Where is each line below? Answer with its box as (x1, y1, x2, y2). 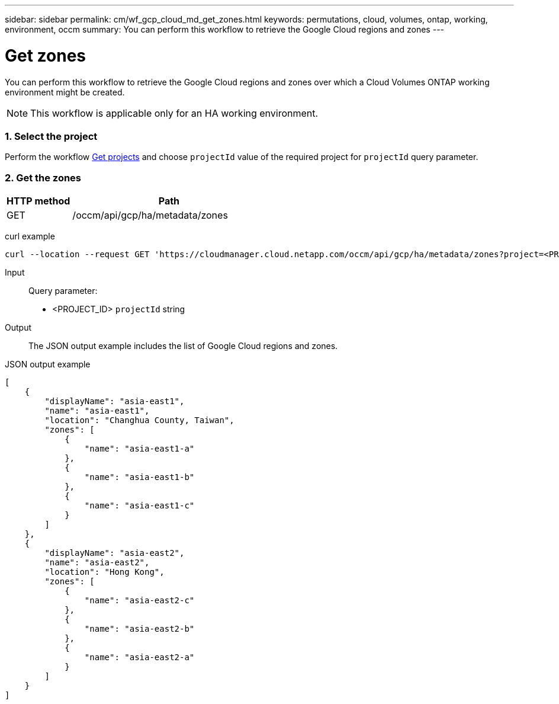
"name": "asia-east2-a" (84, 652, 195, 662)
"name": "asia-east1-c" (84, 501, 195, 510)
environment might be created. (5, 87, 125, 97)
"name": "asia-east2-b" (84, 624, 195, 633)
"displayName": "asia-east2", (44, 548, 185, 558)
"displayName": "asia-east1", (44, 396, 185, 406)
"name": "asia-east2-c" (84, 596, 195, 605)
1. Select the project (5, 130, 98, 142)
